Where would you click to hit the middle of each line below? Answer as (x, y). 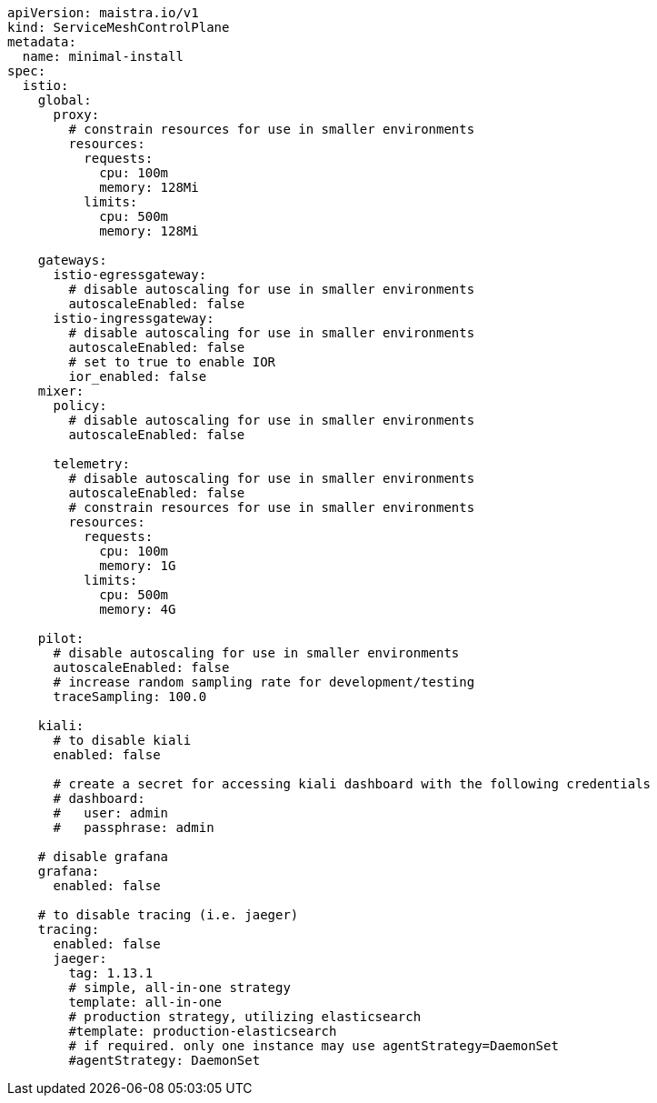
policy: (80, 406)
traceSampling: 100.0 (130, 697)
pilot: (61, 638)
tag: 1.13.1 (111, 973)
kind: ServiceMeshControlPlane (119, 27)
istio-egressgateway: (130, 275)
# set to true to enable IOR (172, 362)
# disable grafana (103, 857)
